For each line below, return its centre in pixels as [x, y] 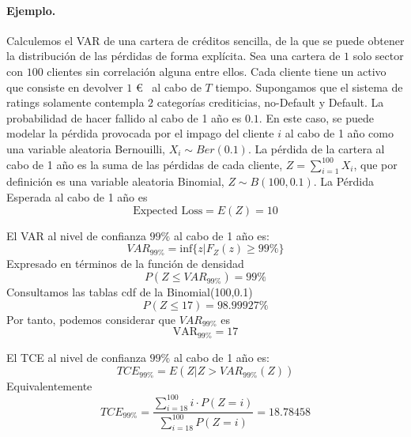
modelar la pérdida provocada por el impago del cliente [140, 133]
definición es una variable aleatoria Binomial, [115, 181]
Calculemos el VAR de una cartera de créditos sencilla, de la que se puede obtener [205, 40]
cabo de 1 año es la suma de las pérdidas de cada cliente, [145, 164]
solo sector [378, 56]
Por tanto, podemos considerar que [91, 319]
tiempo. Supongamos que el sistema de [309, 87]
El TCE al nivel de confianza [76, 357]
